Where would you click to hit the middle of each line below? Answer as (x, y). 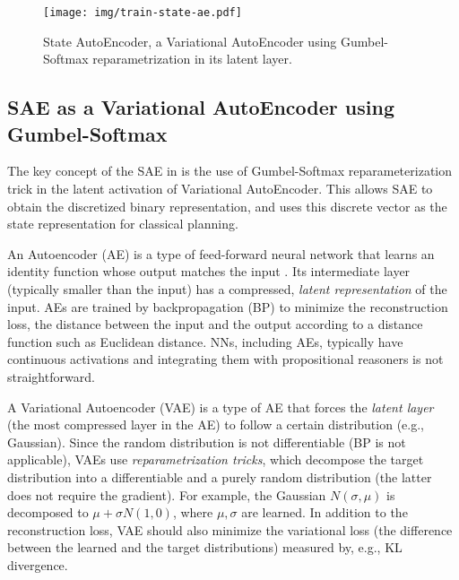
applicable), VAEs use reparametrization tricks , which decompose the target (216, 459)
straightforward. (51, 376)
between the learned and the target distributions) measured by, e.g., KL (205, 547)
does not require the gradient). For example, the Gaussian (167, 494)
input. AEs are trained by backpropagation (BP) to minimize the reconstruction (228, 306)
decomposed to (48, 512)
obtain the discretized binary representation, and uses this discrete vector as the (227, 206)
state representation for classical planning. (123, 224)
